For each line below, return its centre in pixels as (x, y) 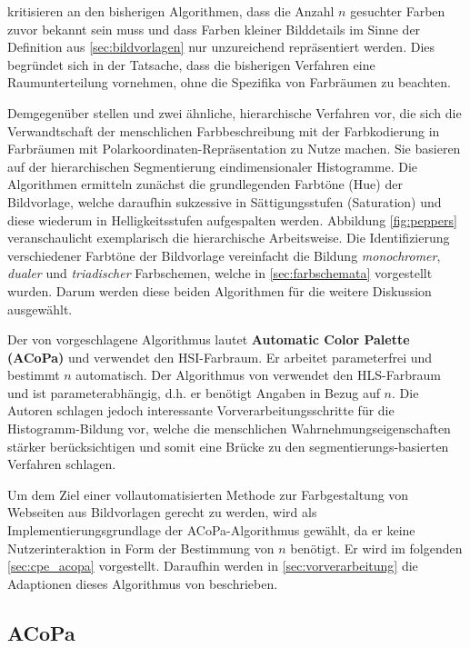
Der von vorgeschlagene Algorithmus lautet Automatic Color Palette (209, 339)
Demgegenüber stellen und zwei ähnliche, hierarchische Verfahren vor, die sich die (235, 112)
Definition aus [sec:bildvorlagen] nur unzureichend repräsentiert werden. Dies (221, 47)
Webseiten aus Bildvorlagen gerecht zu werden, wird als (162, 512)
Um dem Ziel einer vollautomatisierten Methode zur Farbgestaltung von (208, 494)
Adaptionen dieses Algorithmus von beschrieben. (143, 583)
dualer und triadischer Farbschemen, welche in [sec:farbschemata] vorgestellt (220, 273)
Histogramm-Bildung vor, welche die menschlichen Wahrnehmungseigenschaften (229, 429)
